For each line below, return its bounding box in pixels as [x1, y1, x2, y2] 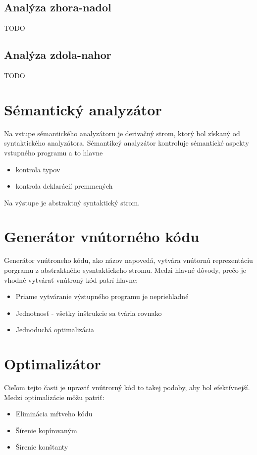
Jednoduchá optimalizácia [15, 324, 94, 335]
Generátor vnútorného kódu [4, 226, 200, 247]
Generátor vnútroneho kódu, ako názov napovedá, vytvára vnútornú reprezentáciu [4, 255, 253, 265]
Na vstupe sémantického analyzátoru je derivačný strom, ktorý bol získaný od [4, 128, 240, 138]
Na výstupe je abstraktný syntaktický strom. [4, 197, 140, 207]
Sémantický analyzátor [4, 99, 162, 119]
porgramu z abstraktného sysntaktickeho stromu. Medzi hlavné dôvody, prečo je [4, 265, 246, 275]
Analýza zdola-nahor [4, 47, 111, 62]
